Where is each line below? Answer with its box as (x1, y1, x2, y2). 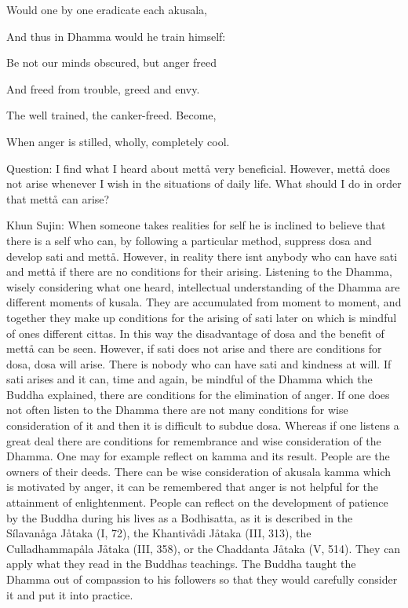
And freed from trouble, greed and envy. (6, 80, 200, 97)
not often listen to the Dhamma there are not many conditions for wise (6, 401, 348, 418)
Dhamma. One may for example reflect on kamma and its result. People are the (6, 448, 390, 464)
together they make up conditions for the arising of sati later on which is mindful (6, 309, 397, 325)
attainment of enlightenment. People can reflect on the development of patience (6, 494, 388, 511)
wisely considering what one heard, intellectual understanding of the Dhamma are (6, 278, 400, 295)
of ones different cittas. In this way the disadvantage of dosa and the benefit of (6, 324, 384, 341)
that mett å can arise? (6, 190, 110, 207)
